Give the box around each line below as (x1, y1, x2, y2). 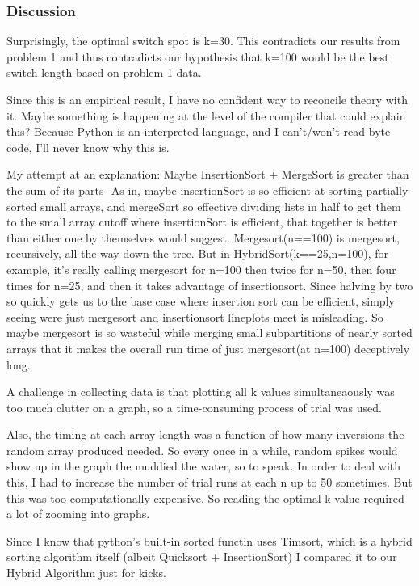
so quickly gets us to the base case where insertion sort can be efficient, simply (6, 293, 395, 310)
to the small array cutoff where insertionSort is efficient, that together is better (6, 213, 397, 230)
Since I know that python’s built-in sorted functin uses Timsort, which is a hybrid (6, 532, 413, 549)
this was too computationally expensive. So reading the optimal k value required (6, 489, 404, 506)
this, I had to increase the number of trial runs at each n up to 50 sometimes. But (6, 474, 413, 491)
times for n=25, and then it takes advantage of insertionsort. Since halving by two (6, 276, 413, 293)
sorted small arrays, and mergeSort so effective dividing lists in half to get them (6, 197, 401, 214)
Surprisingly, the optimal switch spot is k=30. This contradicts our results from (6, 32, 400, 49)
